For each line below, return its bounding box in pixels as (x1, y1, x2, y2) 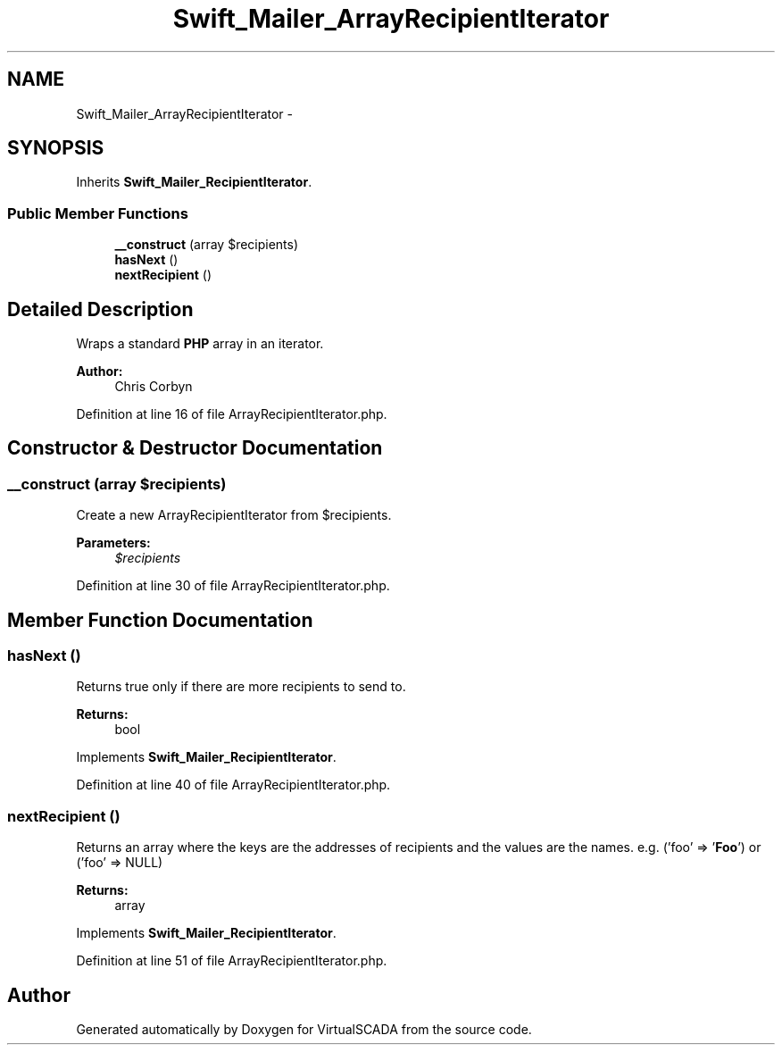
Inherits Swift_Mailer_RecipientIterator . (76, 174, 312, 190)
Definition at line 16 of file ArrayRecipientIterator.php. (76, 406, 387, 422)
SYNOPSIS (7, 137, 104, 160)
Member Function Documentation (7, 608, 313, 631)
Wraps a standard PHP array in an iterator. (76, 336, 324, 352)
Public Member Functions (7, 204, 188, 222)
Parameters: (76, 535, 151, 551)
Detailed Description (7, 297, 194, 321)
